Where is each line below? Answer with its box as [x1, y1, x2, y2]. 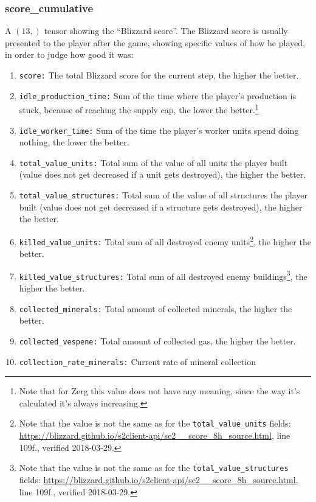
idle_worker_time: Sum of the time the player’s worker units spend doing [19, 124, 299, 136]
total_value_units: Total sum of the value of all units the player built [19, 156, 288, 169]
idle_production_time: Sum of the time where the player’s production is [19, 89, 296, 102]
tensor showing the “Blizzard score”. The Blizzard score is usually [44, 24, 288, 37]
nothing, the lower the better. [19, 136, 129, 148]
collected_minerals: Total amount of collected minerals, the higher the [19, 302, 292, 315]
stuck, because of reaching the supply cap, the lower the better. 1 [19, 102, 259, 116]
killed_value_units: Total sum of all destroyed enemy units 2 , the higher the [19, 233, 311, 248]
